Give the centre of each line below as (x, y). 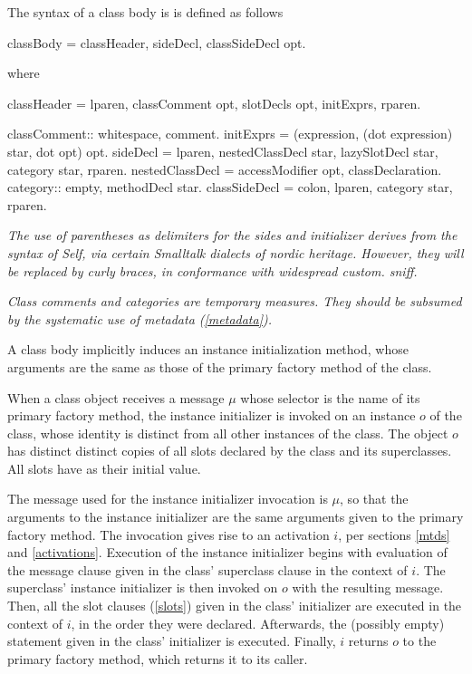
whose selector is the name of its (330, 397)
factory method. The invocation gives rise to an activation (169, 534)
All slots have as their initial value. (104, 468)
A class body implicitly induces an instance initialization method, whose (208, 349)
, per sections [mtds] (394, 534)
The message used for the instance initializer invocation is (168, 499)
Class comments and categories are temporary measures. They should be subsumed (235, 301)
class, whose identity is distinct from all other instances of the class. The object (228, 433)
